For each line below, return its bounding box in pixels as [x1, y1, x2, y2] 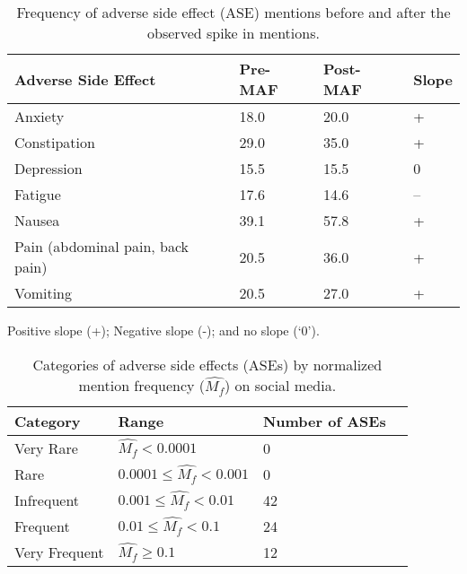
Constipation [14, 132, 95, 152]
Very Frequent [14, 541, 104, 562]
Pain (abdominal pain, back [14, 236, 189, 257]
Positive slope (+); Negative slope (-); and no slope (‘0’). [7, 321, 320, 339]
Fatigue [14, 184, 61, 204]
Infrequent [14, 489, 80, 510]
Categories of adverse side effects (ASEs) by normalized [32, 353, 383, 375]
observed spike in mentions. [147, 22, 320, 43]
